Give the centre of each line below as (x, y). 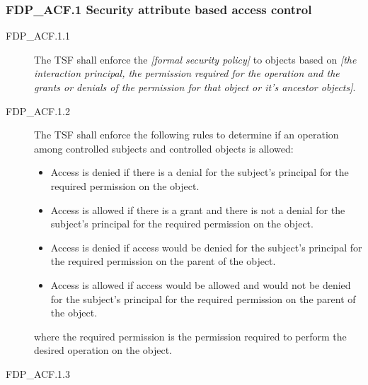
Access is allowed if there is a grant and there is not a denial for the (198, 209)
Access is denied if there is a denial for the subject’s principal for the (200, 172)
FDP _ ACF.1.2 (38, 111)
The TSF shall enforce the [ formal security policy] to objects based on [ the (195, 59)
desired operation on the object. (103, 350)
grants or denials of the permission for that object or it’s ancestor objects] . (195, 87)
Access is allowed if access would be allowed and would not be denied (201, 284)
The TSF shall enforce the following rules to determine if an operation (186, 135)
